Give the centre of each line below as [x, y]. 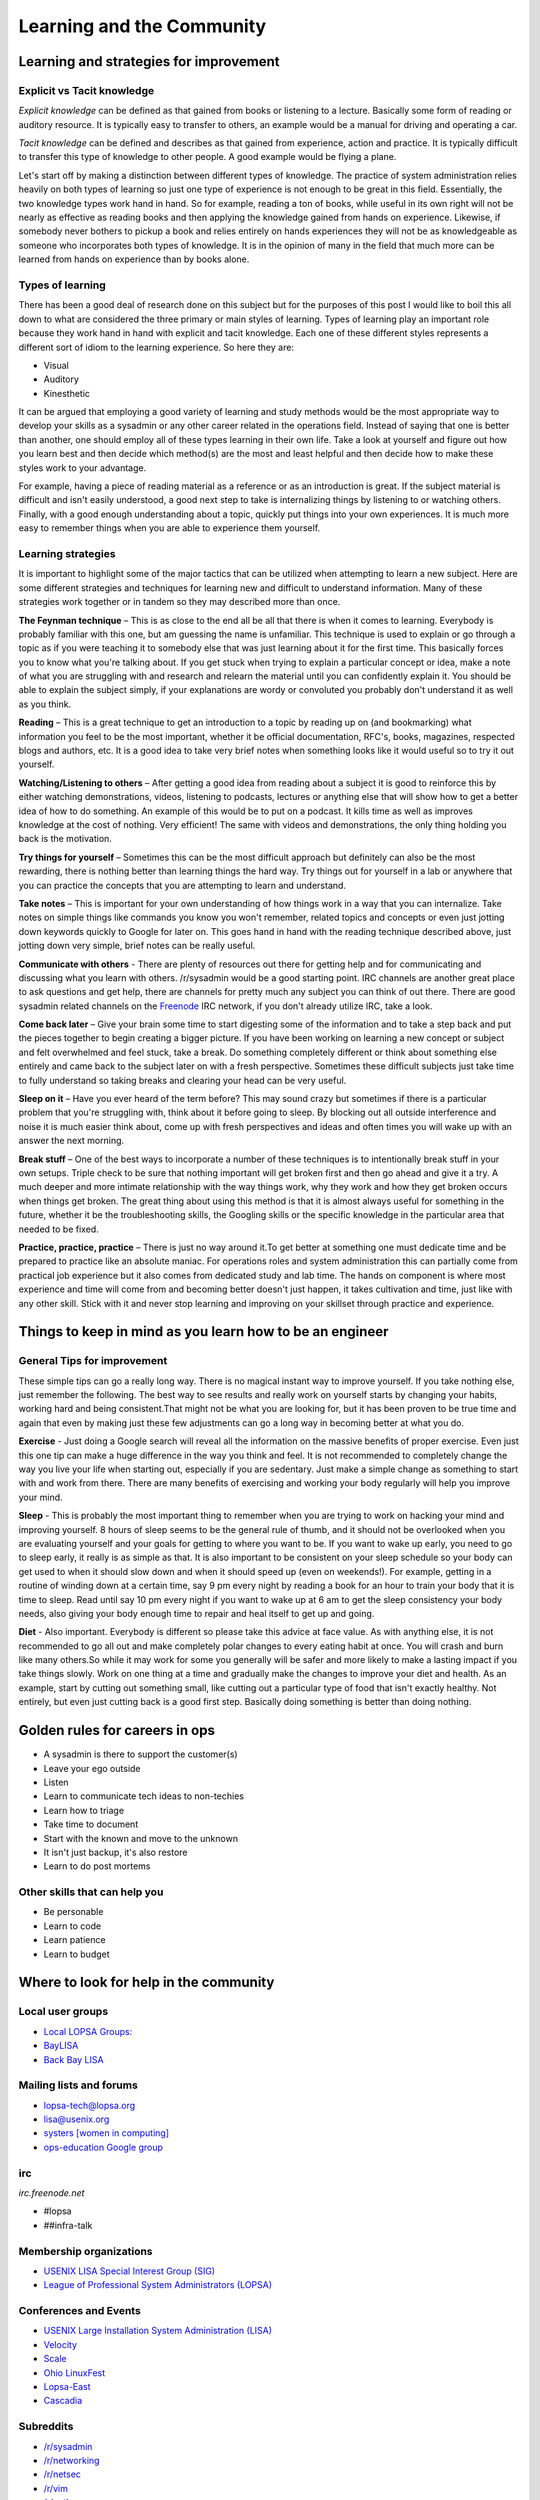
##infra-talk [68, 2225]
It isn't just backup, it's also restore [115, 1852]
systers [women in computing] [106, 2133]
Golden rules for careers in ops [116, 1730]
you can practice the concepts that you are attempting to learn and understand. [182, 885]
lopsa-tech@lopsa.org [89, 2105]
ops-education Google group [103, 2147]
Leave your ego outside [92, 1768]
